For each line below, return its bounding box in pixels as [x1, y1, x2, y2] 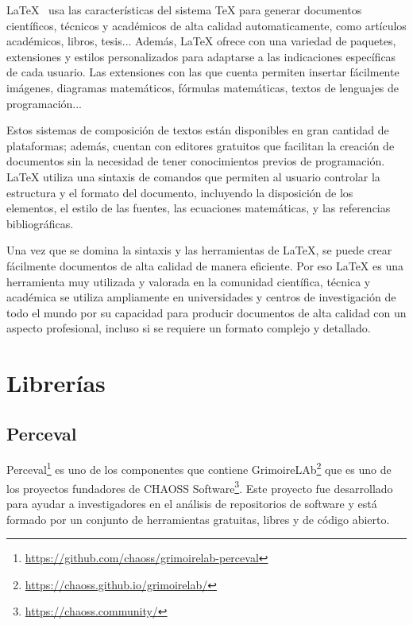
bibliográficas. [6, 215, 74, 231]
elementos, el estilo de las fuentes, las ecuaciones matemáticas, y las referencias [6, 200, 391, 216]
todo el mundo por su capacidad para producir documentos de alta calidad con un [6, 304, 407, 320]
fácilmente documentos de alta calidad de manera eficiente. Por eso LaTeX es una [6, 257, 403, 274]
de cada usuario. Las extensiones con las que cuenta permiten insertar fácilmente [6, 64, 399, 80]
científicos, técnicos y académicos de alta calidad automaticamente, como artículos [6, 17, 407, 33]
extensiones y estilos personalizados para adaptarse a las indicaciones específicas [6, 48, 396, 64]
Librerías [6, 367, 106, 399]
